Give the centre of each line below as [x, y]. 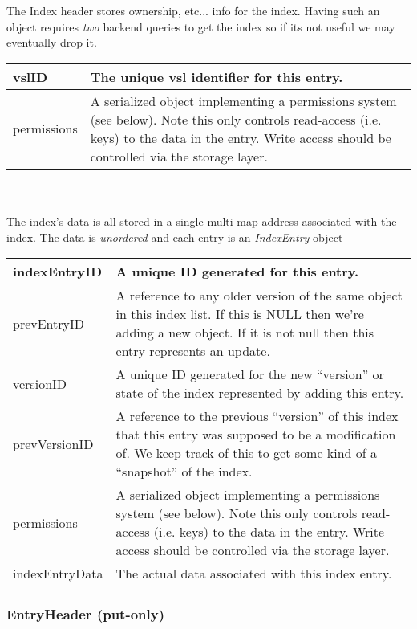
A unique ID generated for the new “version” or [250, 374]
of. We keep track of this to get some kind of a [247, 453]
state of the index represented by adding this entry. [260, 393]
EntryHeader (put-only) [85, 614]
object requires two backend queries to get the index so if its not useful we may [201, 26]
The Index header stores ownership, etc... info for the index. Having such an [193, 10]
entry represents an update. [193, 351]
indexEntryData [58, 574]
